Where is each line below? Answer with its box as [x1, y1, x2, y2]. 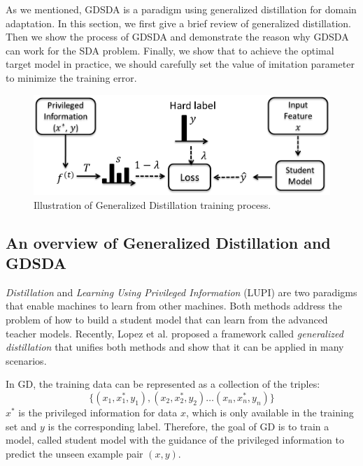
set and [6, 418, 37, 433]
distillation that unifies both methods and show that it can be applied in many [6, 340, 344, 354]
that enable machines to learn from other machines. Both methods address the [6, 298, 342, 313]
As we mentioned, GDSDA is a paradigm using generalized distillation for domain [6, 2, 357, 16]
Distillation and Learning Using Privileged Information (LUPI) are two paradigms [6, 284, 357, 299]
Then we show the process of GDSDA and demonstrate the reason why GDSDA [6, 29, 349, 44]
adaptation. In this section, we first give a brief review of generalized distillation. [6, 15, 351, 30]
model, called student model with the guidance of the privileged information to [6, 432, 344, 447]
